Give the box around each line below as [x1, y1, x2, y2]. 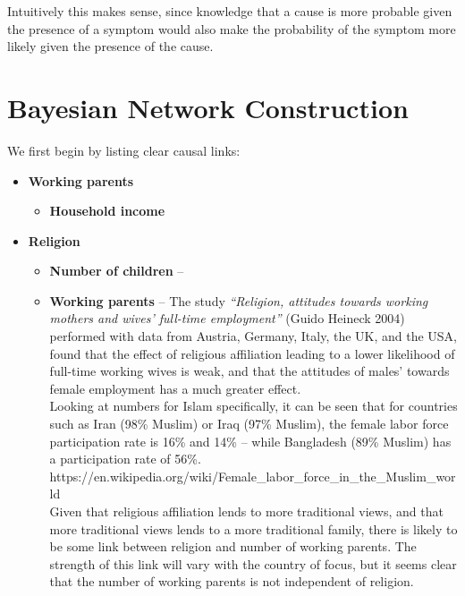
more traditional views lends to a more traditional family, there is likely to [49, 519, 458, 538]
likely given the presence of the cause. [7, 37, 214, 55]
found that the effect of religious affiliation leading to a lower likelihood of [49, 344, 455, 362]
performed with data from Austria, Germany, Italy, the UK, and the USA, [49, 327, 458, 345]
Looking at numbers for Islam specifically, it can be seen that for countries [49, 396, 458, 415]
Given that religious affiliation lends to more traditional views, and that [49, 502, 444, 520]
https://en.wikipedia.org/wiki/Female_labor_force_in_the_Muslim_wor [49, 466, 456, 485]
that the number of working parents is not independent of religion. [49, 572, 414, 591]
